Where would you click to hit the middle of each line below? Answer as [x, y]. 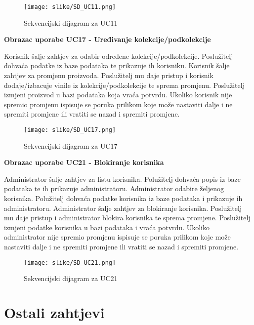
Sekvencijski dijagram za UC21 [71, 278]
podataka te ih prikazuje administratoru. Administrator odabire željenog [114, 188]
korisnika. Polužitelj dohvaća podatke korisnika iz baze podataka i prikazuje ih [123, 198]
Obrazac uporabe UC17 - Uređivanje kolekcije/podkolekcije [107, 39]
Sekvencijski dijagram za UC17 [71, 145]
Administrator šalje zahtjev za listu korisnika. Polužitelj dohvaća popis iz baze [123, 179]
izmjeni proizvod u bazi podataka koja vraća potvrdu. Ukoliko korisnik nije [118, 95]
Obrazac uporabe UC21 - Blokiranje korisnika [84, 162]
